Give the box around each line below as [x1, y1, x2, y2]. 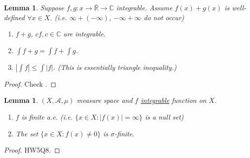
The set [15, 128, 38, 138]
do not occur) [143, 12, 184, 22]
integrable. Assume [116, 2, 173, 12]
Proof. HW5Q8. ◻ [4, 145, 60, 155]
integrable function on [141, 95, 207, 105]
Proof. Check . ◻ [4, 78, 57, 89]
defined [4, 12, 25, 22]
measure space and [76, 95, 133, 105]
